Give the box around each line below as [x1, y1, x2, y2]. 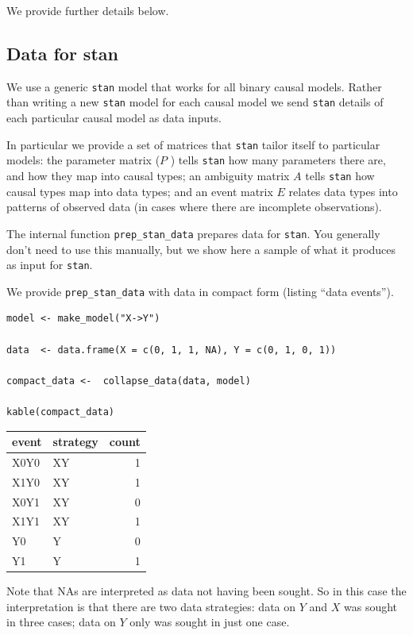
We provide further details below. [6, 2, 169, 18]
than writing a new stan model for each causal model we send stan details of [6, 94, 384, 110]
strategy [52, 433, 98, 450]
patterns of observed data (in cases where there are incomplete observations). [6, 198, 382, 215]
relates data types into [288, 183, 398, 199]
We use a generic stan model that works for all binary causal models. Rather [6, 78, 382, 94]
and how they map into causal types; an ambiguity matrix [6, 167, 290, 184]
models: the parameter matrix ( [6, 152, 160, 168]
